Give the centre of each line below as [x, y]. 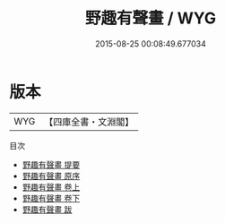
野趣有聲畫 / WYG [151, 18]
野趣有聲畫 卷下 [51, 198]
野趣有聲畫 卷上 [51, 187]
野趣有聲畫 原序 [51, 176]
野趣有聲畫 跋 [47, 209]
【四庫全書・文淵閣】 [89, 122]
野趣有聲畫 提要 [51, 164]
